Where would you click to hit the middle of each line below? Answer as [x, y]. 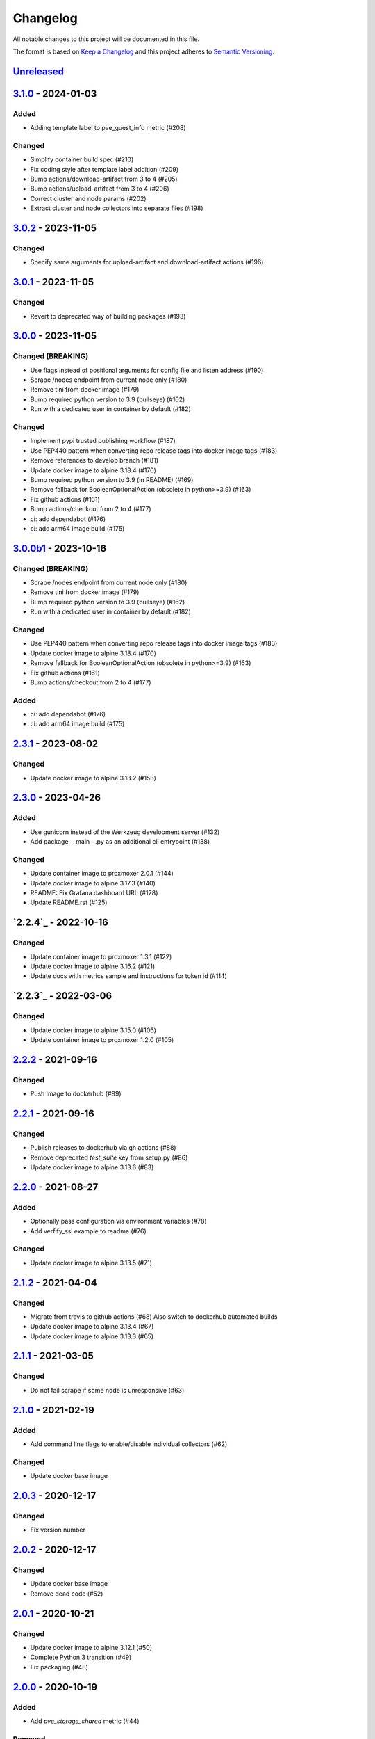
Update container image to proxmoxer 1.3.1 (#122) [101, 956]
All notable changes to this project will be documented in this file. [106, 39]
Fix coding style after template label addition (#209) [105, 169]
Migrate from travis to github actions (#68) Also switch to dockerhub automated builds [154, 1316]
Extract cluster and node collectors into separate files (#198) [117, 208]
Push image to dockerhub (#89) [76, 1094]
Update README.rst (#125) [69, 903]
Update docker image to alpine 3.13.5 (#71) [91, 1263]
